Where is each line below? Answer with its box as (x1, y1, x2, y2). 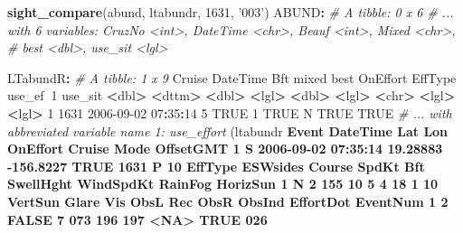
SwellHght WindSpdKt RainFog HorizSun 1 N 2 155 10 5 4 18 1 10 (7, 174, 439, 193)
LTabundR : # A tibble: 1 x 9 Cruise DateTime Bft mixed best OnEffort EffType (7, 68, 457, 87)
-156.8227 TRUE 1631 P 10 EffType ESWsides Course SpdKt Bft (7, 156, 425, 175)
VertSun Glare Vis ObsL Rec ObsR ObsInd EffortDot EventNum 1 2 (7, 191, 449, 210)
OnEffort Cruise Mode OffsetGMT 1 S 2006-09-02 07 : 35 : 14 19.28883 (7, 139, 443, 158)
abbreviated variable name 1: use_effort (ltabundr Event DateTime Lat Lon (7, 121, 449, 140)
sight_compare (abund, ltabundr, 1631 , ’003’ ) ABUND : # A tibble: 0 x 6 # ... (7, 3, 454, 21)
